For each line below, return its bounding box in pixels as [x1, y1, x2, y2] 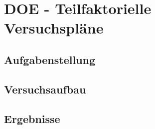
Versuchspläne [4, 17, 104, 38]
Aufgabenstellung [4, 51, 96, 67]
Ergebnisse [4, 110, 60, 126]
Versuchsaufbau [4, 81, 86, 96]
